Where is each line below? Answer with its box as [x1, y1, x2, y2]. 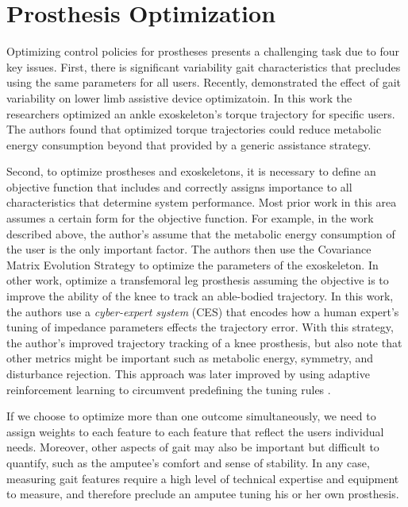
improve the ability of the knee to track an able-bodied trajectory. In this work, [6, 288, 394, 304]
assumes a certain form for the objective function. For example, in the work [6, 210, 374, 226]
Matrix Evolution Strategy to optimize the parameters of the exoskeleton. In [6, 256, 379, 273]
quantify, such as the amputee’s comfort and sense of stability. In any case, [6, 454, 370, 470]
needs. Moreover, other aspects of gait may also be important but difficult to [6, 439, 379, 455]
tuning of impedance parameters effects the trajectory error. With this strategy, [6, 319, 394, 335]
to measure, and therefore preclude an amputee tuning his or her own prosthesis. [6, 486, 399, 502]
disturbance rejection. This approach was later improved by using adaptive [6, 366, 370, 381]
